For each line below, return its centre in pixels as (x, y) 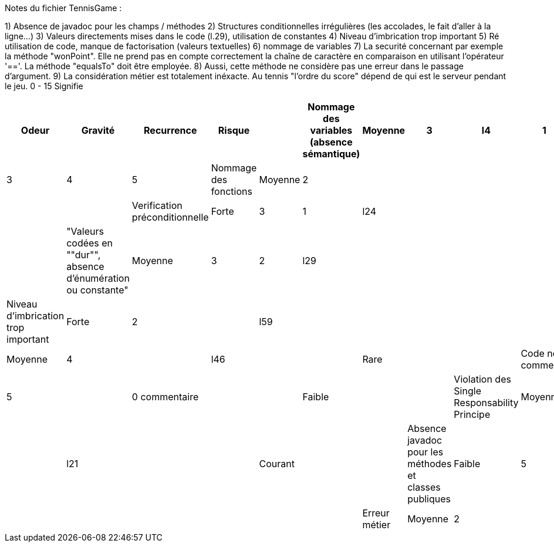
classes (424, 487)
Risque (234, 130)
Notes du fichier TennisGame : (63, 8)
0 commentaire (165, 397)
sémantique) (331, 154)
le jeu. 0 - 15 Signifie (44, 86)
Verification (157, 205)
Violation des (482, 379)
